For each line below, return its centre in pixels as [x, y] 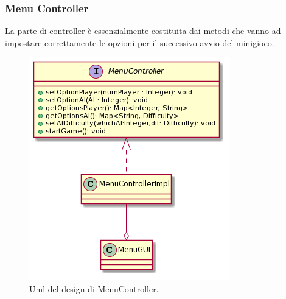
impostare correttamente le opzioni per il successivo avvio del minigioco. [140, 42]
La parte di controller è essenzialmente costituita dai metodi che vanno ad [143, 31]
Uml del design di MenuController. [94, 289]
